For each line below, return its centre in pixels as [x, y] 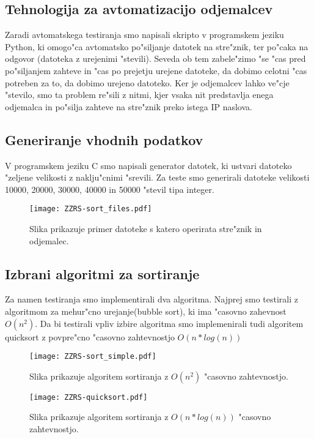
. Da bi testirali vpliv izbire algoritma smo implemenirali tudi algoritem [169, 323]
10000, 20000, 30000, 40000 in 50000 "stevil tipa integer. [110, 189]
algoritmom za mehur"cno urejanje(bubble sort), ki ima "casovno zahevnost [146, 311]
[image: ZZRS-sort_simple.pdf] [93, 357]
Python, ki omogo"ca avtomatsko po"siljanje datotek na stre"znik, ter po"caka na [157, 46]
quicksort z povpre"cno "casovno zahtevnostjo [90, 336]
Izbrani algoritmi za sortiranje [102, 273]
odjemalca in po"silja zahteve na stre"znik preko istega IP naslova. [129, 106]
